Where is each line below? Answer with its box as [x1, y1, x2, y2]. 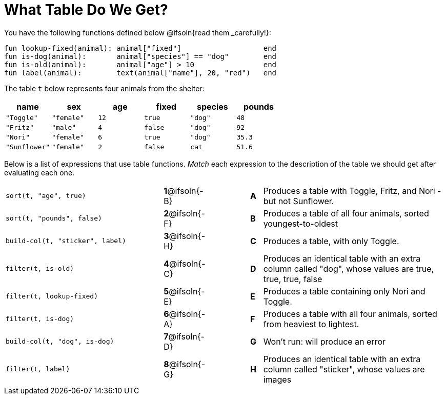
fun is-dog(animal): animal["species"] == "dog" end [4, 52, 277, 61]
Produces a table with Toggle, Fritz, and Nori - [263, 185, 441, 196]
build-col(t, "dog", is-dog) [6, 337, 114, 346]
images [263, 374, 292, 385]
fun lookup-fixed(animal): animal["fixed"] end [4, 44, 277, 52]
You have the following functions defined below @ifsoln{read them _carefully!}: [4, 28, 271, 37]
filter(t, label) [6, 365, 70, 373]
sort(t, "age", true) [6, 192, 86, 200]
